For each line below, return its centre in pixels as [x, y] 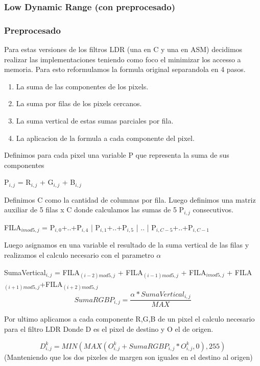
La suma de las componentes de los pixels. [82, 86]
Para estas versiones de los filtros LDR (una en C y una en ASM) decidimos [123, 49]
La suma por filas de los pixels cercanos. [79, 103]
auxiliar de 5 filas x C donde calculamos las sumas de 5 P [94, 210]
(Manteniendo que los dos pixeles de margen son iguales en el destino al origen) [128, 357]
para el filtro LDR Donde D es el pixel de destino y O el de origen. [109, 329]
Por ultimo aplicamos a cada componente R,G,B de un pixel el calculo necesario [129, 319]
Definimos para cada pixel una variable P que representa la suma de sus [117, 155]
